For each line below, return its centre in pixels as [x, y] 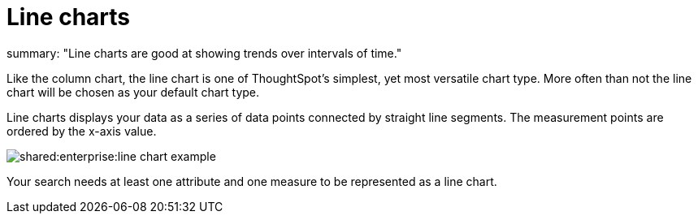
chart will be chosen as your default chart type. [133, 92]
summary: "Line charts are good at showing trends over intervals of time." [204, 53]
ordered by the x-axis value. [82, 131]
